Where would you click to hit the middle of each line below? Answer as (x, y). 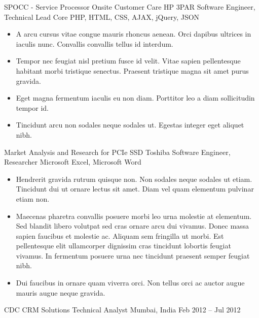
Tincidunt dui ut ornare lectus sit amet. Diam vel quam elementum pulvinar (135, 189)
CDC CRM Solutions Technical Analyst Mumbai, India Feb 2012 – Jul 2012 (122, 310)
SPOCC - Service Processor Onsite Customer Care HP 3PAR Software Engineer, (130, 7)
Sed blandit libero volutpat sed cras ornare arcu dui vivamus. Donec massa (133, 226)
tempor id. (32, 107)
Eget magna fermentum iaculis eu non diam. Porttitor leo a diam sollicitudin (135, 98)
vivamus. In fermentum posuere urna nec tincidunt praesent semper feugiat (133, 255)
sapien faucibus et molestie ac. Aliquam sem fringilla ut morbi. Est (120, 235)
